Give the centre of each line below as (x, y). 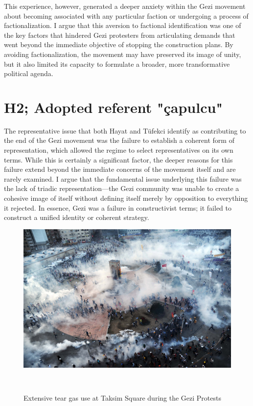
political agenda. (29, 73)
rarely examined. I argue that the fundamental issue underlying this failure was (123, 178)
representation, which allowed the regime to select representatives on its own (119, 150)
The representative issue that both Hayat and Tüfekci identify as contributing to (125, 130)
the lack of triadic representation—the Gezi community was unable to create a (122, 188)
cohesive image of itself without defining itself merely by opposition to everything (126, 198)
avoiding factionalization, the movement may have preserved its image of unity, (123, 54)
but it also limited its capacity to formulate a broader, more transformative (117, 64)
